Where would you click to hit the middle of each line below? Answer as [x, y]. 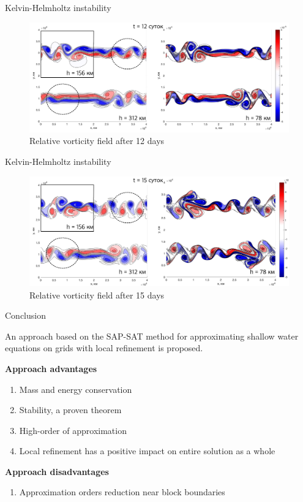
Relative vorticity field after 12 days [97, 141]
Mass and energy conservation [76, 389]
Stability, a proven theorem [70, 410]
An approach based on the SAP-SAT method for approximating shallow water [152, 336]
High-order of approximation [73, 430]
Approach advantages [51, 368]
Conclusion [25, 315]
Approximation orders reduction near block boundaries [122, 492]
